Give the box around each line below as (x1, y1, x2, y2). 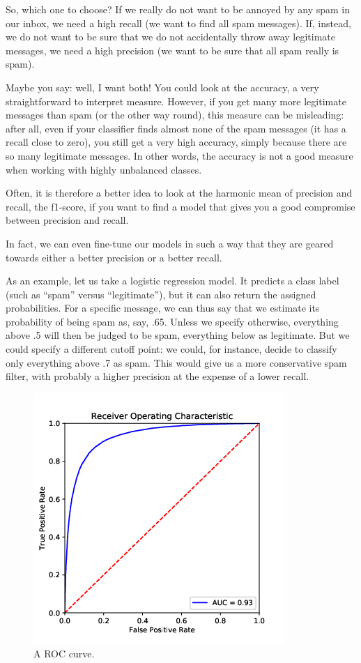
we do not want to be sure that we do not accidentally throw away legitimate (6, 29, 335, 44)
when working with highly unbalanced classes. (6, 162, 202, 176)
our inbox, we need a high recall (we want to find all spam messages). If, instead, (6, 15, 351, 30)
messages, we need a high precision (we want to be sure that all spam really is (6, 43, 339, 57)
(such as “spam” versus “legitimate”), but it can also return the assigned (6, 287, 316, 301)
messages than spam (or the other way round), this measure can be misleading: (6, 107, 344, 122)
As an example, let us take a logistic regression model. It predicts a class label (6, 273, 339, 288)
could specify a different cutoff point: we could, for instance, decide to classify (6, 342, 337, 356)
